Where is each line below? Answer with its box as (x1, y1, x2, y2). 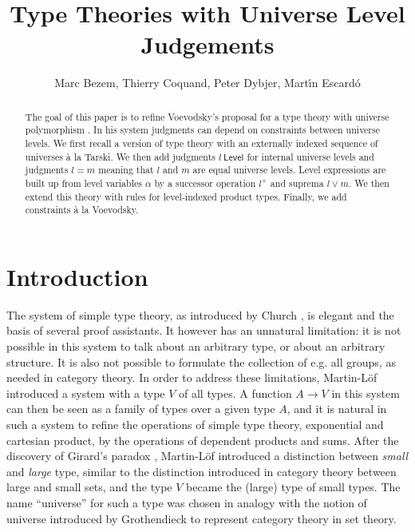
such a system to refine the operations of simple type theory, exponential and (6, 416, 384, 433)
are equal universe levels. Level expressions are (192, 163, 386, 177)
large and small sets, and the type (6, 478, 172, 495)
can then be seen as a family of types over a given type (6, 400, 275, 417)
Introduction (6, 260, 148, 292)
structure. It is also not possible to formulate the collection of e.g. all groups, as (6, 353, 396, 370)
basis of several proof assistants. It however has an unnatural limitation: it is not (6, 322, 401, 339)
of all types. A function (179, 384, 292, 401)
